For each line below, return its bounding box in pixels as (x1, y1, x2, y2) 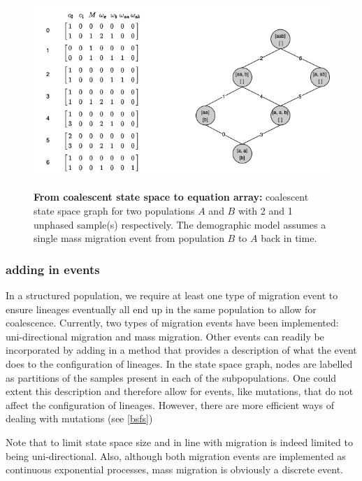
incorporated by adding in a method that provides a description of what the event (6, 343, 357, 357)
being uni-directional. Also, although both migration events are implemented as (6, 448, 346, 463)
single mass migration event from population (34, 231, 224, 245)
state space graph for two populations (34, 203, 195, 217)
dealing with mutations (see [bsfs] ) (6, 411, 153, 426)
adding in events (6, 260, 100, 278)
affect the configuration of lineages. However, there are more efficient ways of (6, 397, 335, 412)
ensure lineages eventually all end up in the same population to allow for (6, 301, 317, 316)
